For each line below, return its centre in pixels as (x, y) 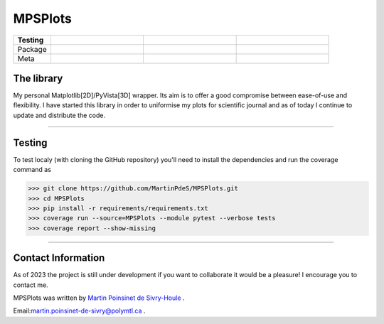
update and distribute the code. (59, 115)
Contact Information (59, 258)
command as (32, 170)
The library (38, 78)
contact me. (31, 285)
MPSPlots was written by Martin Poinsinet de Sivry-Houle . (99, 298)
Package (32, 49)
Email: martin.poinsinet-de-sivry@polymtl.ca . (79, 311)
